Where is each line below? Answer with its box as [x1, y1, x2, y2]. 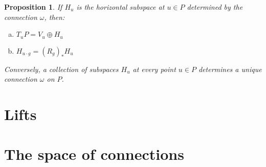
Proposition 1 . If [4, 2, 62, 12]
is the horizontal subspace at [76, 2, 165, 12]
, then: [44, 11, 65, 22]
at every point [132, 63, 176, 74]
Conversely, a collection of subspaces [4, 63, 119, 74]
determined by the [187, 2, 243, 12]
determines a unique [198, 63, 262, 74]
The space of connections [4, 144, 184, 164]
